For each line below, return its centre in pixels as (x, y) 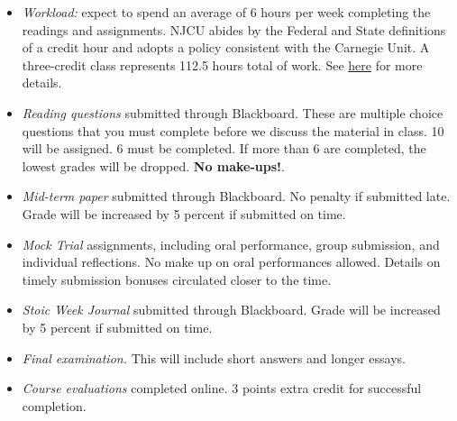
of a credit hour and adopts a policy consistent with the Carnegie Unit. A (226, 47)
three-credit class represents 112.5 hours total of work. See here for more (222, 64)
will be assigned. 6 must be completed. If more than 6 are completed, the (224, 148)
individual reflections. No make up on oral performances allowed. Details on (231, 262)
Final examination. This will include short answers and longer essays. (214, 357)
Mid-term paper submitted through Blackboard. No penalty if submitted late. (236, 196)
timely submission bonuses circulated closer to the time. (177, 279)
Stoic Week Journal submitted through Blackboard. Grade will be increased (231, 310)
